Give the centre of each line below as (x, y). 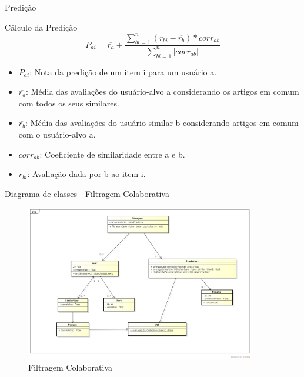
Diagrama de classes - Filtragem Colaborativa (87, 193)
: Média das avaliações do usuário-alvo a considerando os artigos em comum (163, 91)
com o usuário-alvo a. (57, 134)
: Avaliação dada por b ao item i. (86, 174)
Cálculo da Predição (41, 27)
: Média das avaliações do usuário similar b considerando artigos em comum (162, 123)
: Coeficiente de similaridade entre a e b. (112, 154)
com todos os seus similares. (69, 103)
